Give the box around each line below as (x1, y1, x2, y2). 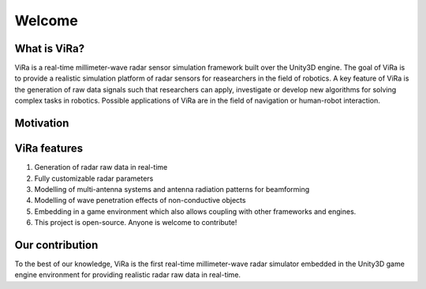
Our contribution (14, 238, 99, 252)
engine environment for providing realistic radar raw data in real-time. (14, 270, 241, 280)
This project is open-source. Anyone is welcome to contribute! (34, 218, 237, 227)
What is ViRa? (14, 42, 85, 55)
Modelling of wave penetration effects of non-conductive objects (34, 196, 246, 205)
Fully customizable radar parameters (34, 174, 154, 183)
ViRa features (14, 142, 84, 156)
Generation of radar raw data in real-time (34, 163, 168, 172)
